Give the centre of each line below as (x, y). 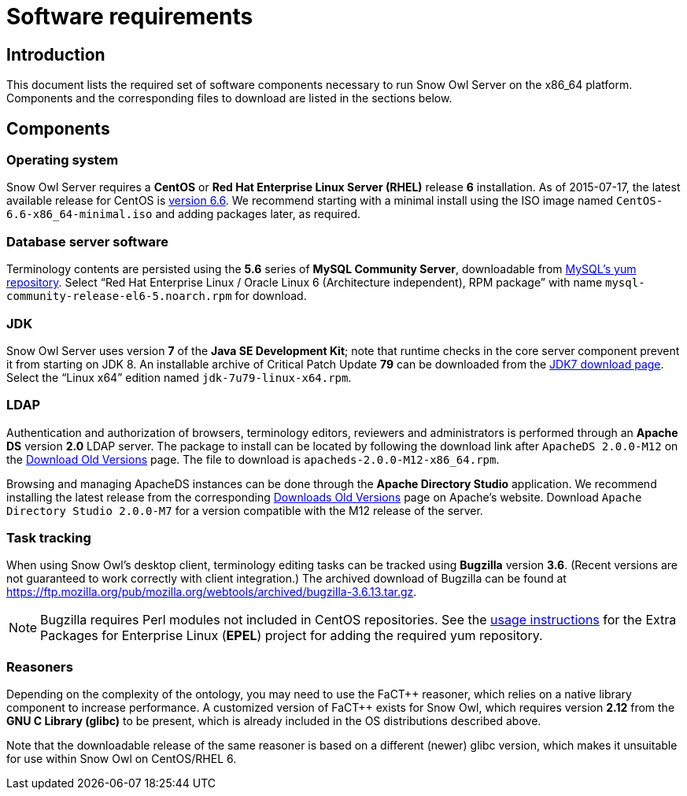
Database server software (88, 241)
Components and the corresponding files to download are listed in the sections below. (229, 98)
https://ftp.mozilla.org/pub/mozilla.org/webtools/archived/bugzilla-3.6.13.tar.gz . (212, 592)
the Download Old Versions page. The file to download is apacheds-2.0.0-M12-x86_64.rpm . (253, 459)
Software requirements (130, 17)
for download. (271, 296)
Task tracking (49, 538)
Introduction (56, 54)
